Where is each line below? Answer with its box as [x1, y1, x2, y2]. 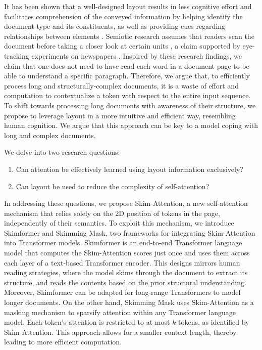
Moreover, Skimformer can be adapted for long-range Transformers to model [4, 287, 241, 297]
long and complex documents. [4, 129, 96, 140]
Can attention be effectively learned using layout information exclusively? [16, 163, 243, 174]
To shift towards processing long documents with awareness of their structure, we [4, 100, 256, 110]
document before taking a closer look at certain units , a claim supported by [4, 40, 240, 51]
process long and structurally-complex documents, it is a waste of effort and [4, 80, 239, 91]
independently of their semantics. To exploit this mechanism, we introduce [4, 217, 234, 228]
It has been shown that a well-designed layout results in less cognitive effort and [4, 1, 252, 11]
